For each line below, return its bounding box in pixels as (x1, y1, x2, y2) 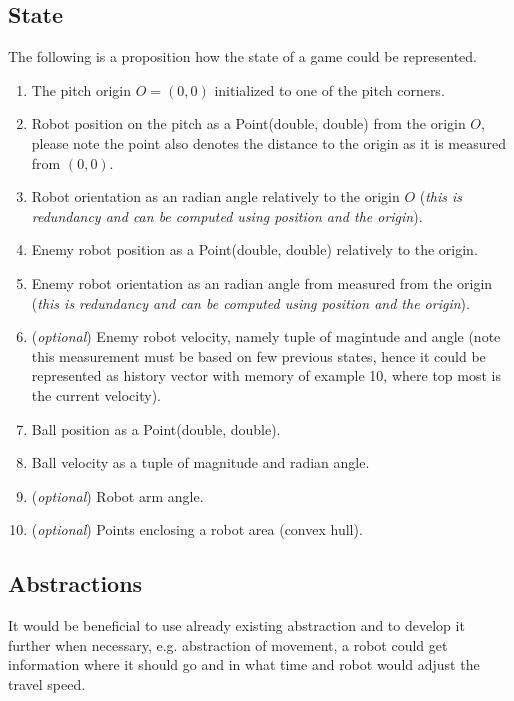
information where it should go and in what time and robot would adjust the (8, 654, 480, 675)
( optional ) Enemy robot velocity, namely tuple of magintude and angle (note (31, 326, 501, 347)
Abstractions (8, 568, 143, 599)
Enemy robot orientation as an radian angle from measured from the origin (31, 272, 493, 293)
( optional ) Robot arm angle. (31, 485, 204, 506)
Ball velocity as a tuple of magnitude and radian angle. (31, 452, 370, 473)
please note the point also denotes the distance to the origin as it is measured (31, 132, 507, 153)
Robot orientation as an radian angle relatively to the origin (31, 186, 400, 207)
